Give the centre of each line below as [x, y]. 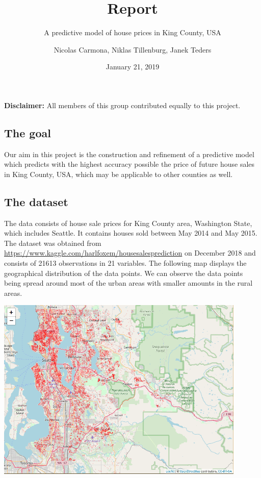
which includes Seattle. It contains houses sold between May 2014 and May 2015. [131, 233]
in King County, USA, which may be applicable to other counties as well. [119, 174]
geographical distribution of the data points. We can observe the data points [124, 273]
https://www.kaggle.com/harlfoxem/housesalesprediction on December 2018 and [130, 253]
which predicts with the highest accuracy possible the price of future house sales [129, 164]
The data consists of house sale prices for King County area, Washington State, [128, 223]
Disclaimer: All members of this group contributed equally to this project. [122, 105]
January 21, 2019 [133, 67]
